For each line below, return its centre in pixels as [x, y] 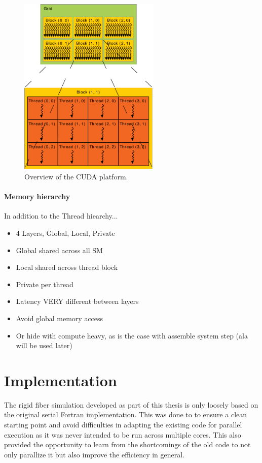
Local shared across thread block [67, 267]
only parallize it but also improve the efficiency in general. [95, 454]
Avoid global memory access [60, 318]
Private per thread [45, 284]
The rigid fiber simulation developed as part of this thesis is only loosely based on [131, 404]
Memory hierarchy [37, 196]
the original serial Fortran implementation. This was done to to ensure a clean [126, 414]
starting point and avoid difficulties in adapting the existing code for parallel [123, 424]
